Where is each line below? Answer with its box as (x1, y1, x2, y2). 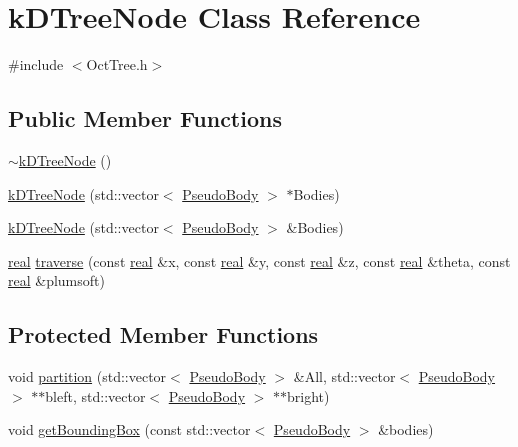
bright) (287, 385, 330, 406)
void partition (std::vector (8, 366, 167, 387)
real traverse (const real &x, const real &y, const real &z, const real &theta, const (8, 250, 511, 271)
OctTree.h (86, 54, 148, 75)
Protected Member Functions (8, 319, 319, 350)
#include (8, 54, 64, 75)
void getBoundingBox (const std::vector (8, 419, 251, 440)
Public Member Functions (8, 103, 282, 134)
